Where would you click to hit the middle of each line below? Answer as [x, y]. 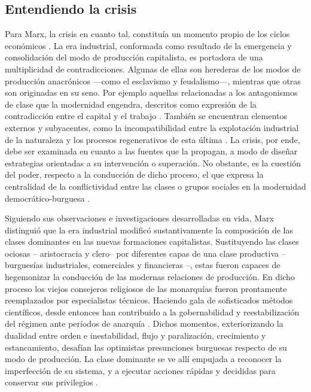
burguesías [24, 265]
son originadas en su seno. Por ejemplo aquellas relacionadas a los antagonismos [151, 92]
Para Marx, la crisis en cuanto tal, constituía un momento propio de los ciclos [147, 34]
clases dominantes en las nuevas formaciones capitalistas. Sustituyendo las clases [152, 241]
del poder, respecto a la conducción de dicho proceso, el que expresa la [134, 174]
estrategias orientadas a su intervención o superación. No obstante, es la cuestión [153, 162]
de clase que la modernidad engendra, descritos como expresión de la [131, 104]
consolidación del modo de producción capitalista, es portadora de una [134, 57]
